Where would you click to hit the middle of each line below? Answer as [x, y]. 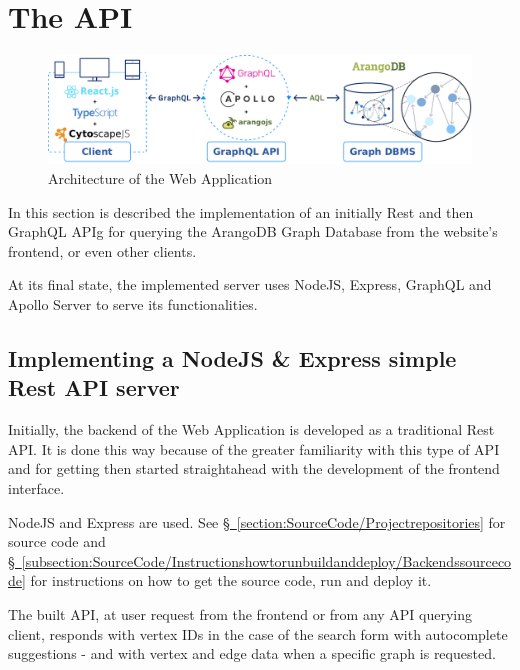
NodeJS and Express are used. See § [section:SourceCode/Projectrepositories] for [257, 521]
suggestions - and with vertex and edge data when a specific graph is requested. [252, 653]
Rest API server [94, 387]
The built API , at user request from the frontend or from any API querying [240, 613]
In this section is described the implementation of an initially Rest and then [241, 211]
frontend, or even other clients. [102, 250]
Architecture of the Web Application [160, 178]
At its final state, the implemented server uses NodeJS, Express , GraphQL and [250, 284]
